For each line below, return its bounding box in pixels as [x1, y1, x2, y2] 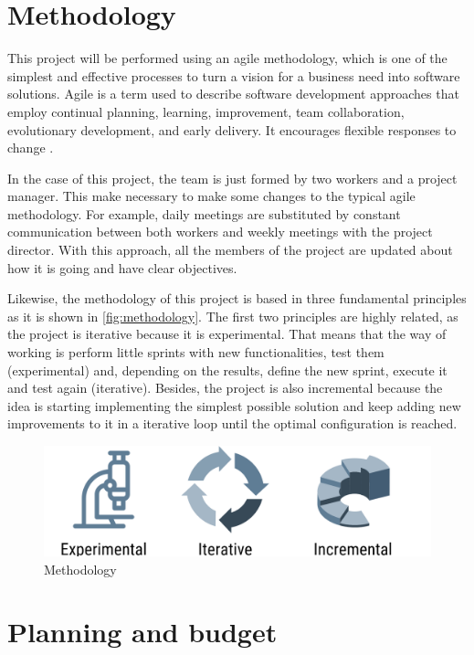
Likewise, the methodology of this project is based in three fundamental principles [7, 289, 467, 308]
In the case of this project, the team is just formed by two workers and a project [7, 168, 458, 187]
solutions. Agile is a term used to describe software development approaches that [7, 84, 459, 103]
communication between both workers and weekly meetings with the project [7, 222, 433, 241]
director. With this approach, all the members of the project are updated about [7, 240, 453, 259]
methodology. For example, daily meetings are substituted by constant [7, 204, 401, 223]
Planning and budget [7, 613, 278, 650]
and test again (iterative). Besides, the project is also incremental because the [7, 378, 443, 397]
